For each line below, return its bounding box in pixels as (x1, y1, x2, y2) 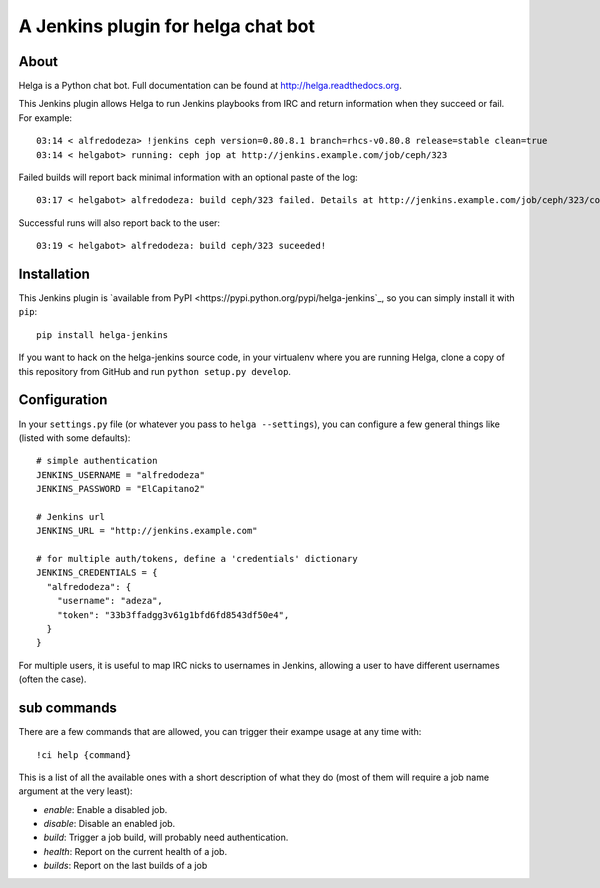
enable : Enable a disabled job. (43, 803, 168, 815)
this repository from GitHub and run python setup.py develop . (18, 365, 292, 377)
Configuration (18, 391, 108, 409)
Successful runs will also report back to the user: (18, 216, 220, 229)
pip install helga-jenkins (36, 329, 169, 340)
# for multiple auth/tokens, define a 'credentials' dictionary (36, 553, 359, 565)
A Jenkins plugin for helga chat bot (18, 15, 315, 37)
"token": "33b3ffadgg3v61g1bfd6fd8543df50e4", (56, 609, 290, 620)
